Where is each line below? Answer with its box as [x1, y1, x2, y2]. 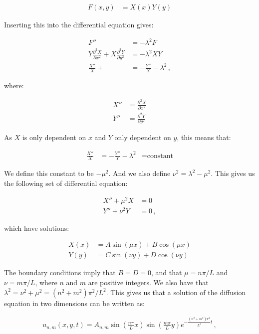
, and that [151, 267, 182, 278]
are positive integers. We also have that [88, 277, 209, 288]
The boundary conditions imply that [4, 267, 116, 278]
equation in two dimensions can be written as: [4, 298, 145, 308]
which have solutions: [4, 222, 69, 233]
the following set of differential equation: [4, 177, 128, 188]
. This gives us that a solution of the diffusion [106, 287, 246, 297]
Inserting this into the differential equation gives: [4, 19, 154, 30]
